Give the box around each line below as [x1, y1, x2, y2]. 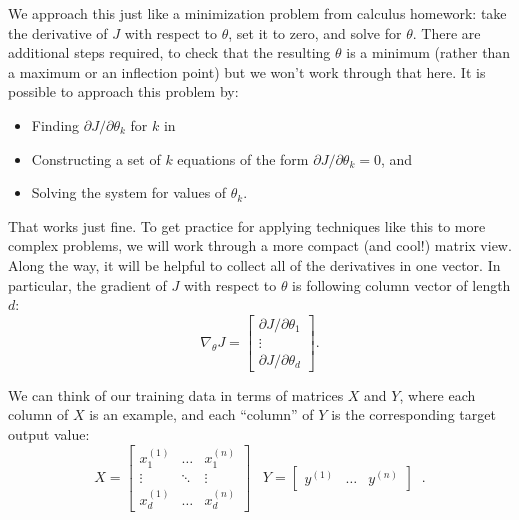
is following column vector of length [292, 274, 511, 295]
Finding [31, 114, 80, 135]
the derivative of [8, 22, 108, 43]
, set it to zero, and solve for [228, 22, 402, 43]
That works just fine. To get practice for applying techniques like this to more [8, 215, 486, 236]
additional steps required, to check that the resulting [8, 42, 331, 63]
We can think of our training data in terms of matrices [8, 384, 344, 405]
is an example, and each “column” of [89, 404, 314, 425]
